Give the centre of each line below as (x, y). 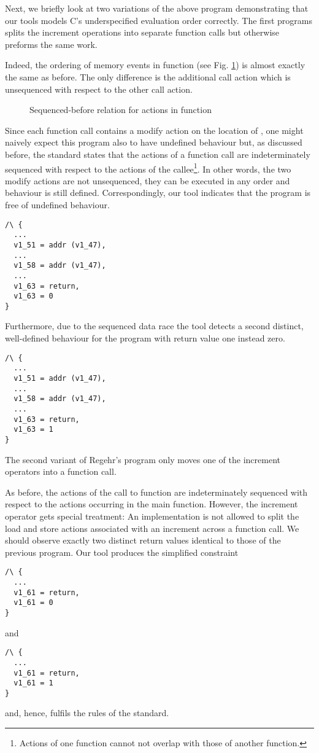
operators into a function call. (61, 471)
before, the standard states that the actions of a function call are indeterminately (158, 154)
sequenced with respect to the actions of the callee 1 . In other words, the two (148, 168)
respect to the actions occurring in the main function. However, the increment (152, 504)
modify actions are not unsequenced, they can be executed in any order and (148, 180)
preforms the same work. (51, 44)
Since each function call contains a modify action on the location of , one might (154, 130)
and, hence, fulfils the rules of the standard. (87, 713)
